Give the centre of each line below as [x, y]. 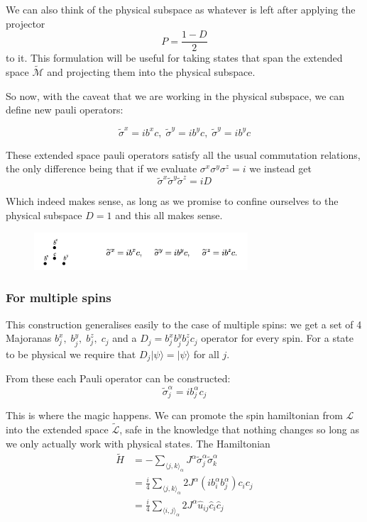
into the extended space [57, 429]
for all [206, 354]
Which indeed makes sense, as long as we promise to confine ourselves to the [172, 201]
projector [26, 23]
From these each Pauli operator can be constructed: [118, 378]
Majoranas [29, 338]
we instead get [280, 168]
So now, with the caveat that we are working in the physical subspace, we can [175, 95]
